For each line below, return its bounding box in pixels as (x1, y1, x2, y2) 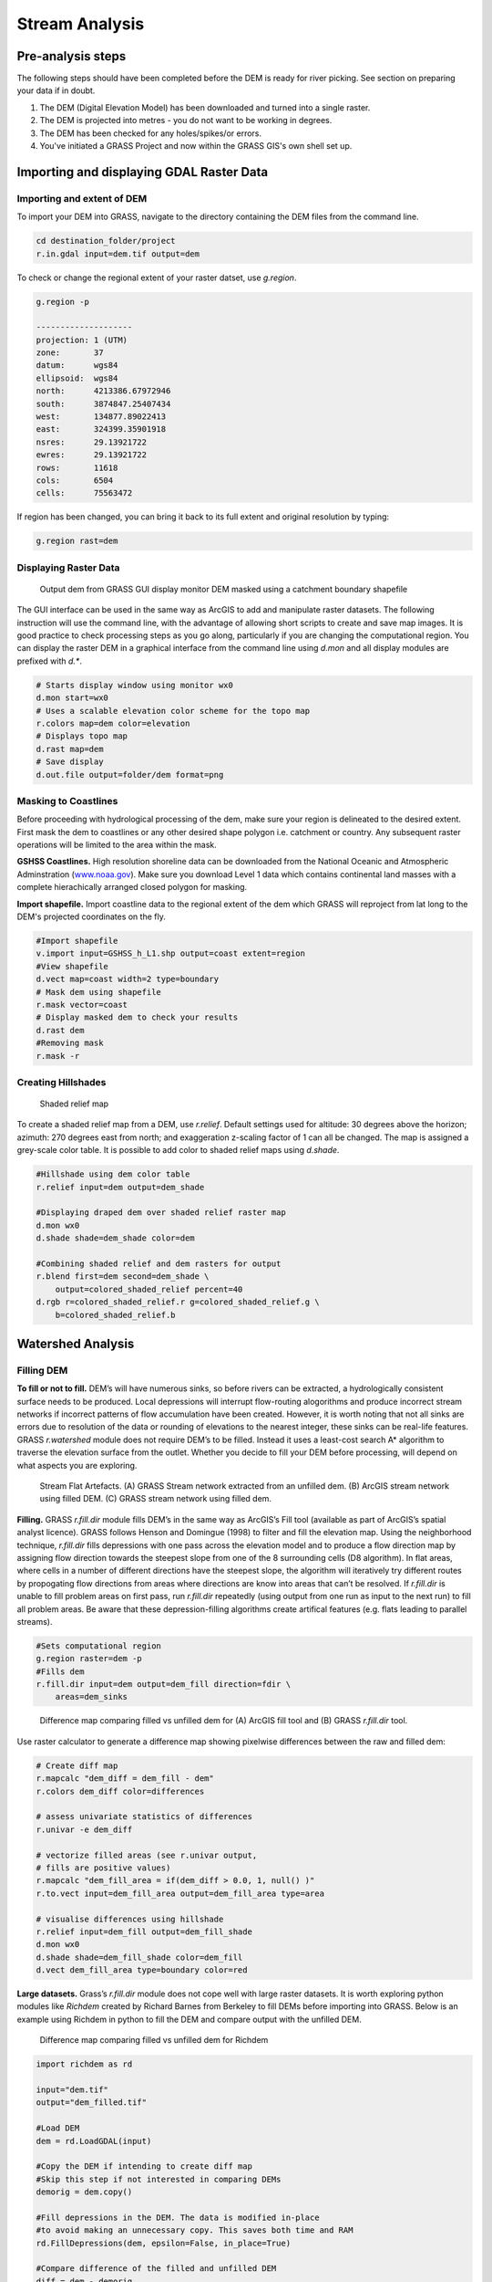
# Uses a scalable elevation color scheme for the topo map (36, 706, 311, 716)
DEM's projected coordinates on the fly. (16, 911, 166, 922)
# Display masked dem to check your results (36, 1012, 239, 1022)
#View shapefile (36, 961, 109, 971)
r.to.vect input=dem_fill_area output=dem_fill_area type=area (36, 1888, 325, 1899)
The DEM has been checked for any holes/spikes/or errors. (39, 128, 262, 139)
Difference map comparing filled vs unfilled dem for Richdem (39, 2035, 269, 2046)
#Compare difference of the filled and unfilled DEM (36, 2264, 277, 2274)
